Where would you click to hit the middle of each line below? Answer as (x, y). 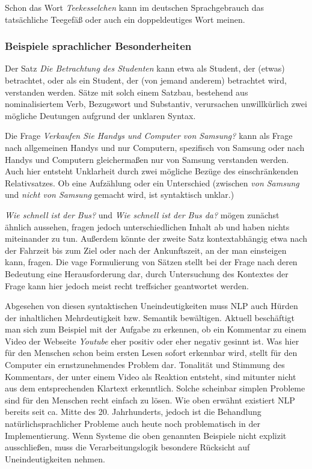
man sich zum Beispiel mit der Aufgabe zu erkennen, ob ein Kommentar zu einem (156, 329)
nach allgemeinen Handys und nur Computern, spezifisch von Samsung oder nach (155, 147)
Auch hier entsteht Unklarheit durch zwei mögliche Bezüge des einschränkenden (152, 171)
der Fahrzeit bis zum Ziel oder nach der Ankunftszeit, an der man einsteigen (146, 250)
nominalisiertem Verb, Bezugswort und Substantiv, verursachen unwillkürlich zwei (156, 104)
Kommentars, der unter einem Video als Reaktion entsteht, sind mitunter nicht (151, 376)
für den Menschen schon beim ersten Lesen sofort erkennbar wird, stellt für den (151, 353)
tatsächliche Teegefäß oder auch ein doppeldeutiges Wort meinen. (125, 19)
